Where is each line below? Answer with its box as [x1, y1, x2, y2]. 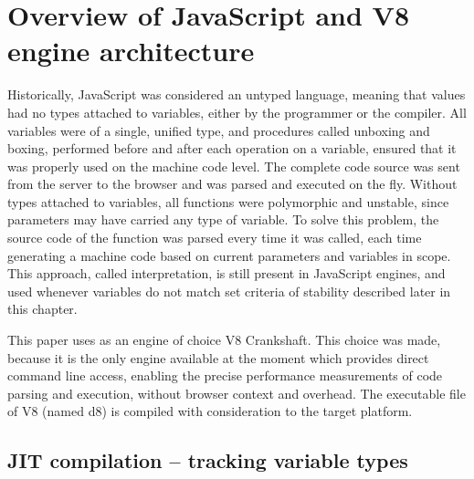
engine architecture [7, 32, 255, 69]
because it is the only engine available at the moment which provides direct [7, 348, 429, 367]
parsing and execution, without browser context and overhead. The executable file [7, 383, 466, 402]
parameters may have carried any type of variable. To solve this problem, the [7, 210, 439, 229]
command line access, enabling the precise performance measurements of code [7, 366, 443, 385]
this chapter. [7, 299, 78, 318]
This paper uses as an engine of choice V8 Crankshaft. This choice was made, [7, 330, 441, 349]
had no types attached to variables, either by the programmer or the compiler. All [7, 102, 467, 121]
